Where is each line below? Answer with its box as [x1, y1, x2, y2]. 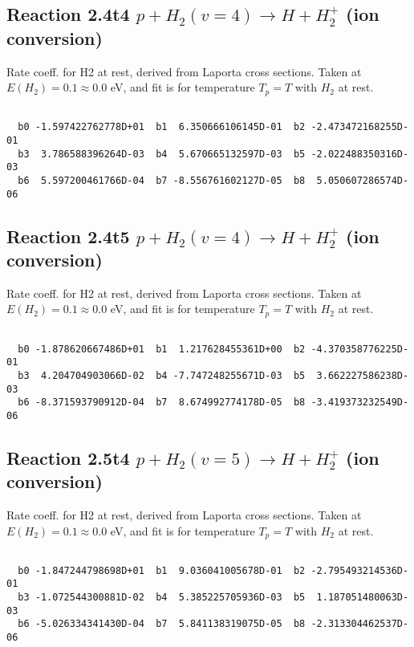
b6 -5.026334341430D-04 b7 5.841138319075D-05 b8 [18, 618, 306, 630]
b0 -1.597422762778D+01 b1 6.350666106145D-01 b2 [18, 121, 306, 133]
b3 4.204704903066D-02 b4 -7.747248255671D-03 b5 [18, 369, 306, 381]
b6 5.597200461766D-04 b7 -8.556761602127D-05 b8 [18, 174, 306, 186]
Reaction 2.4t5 [6, 223, 130, 248]
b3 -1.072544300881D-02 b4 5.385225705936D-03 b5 [18, 592, 306, 604]
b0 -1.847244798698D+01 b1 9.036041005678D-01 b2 [18, 564, 306, 576]
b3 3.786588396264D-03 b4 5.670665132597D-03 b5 [18, 148, 306, 160]
